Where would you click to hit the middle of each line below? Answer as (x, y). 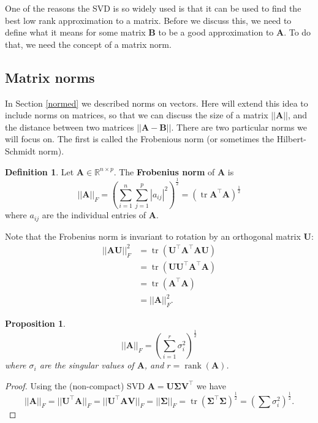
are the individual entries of (94, 215)
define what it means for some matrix (75, 32)
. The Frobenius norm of (164, 171)
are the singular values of (87, 365)
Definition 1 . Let (40, 171)
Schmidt (21, 151)
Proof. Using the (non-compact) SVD (75, 385)
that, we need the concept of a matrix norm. (88, 44)
